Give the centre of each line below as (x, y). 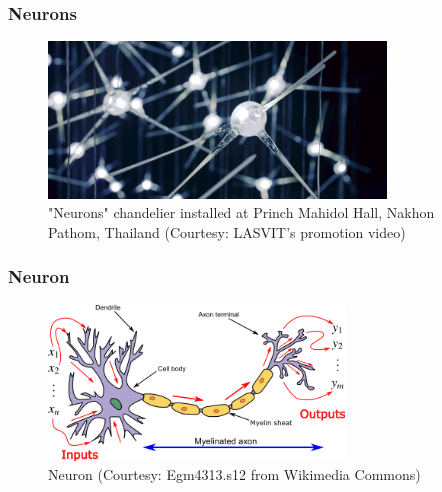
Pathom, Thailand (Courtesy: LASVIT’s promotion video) (227, 231)
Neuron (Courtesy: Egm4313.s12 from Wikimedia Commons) (234, 474)
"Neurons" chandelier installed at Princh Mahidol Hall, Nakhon (241, 212)
